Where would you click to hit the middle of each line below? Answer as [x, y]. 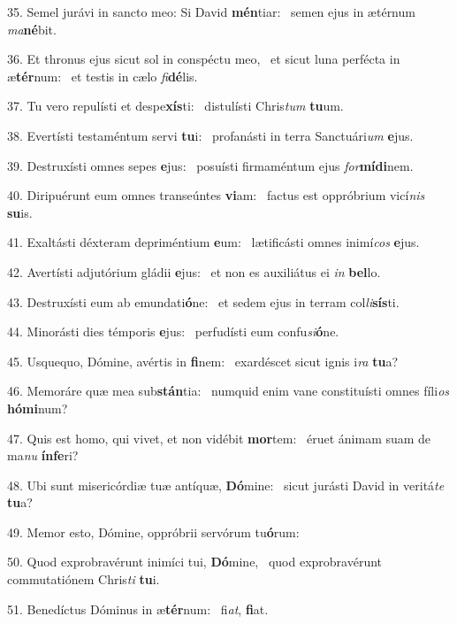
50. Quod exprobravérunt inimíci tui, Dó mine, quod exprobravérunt [195, 562]
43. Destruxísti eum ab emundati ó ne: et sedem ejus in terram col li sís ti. [203, 301]
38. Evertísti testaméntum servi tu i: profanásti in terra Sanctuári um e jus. [210, 135]
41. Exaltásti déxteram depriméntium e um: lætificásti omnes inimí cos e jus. [213, 242]
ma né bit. [32, 29]
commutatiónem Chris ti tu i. [84, 579]
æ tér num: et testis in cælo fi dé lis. [103, 76]
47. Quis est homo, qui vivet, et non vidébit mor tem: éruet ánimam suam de [219, 438]
